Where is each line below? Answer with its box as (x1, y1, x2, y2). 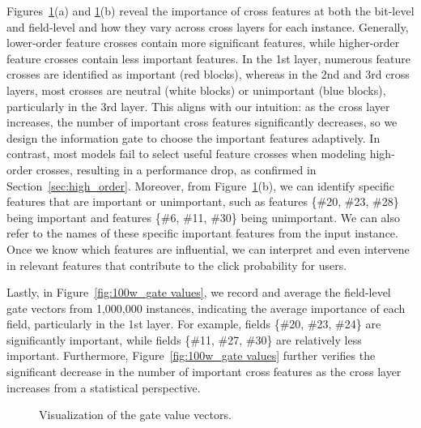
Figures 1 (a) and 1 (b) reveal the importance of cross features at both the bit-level (6, 2, 415, 19)
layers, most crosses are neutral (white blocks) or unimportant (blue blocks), (6, 81, 386, 98)
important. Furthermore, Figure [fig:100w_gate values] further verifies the (6, 347, 376, 364)
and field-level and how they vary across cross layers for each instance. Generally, (6, 18, 409, 35)
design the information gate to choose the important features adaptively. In (6, 129, 381, 146)
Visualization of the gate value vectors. (39, 406, 232, 423)
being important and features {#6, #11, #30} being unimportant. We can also (6, 208, 401, 225)
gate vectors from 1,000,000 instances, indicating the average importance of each (6, 299, 406, 316)
